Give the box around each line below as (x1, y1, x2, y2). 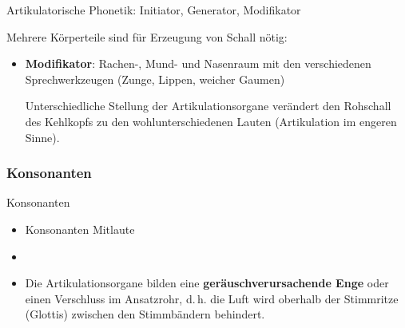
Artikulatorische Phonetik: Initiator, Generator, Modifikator (6, 2, 301, 18)
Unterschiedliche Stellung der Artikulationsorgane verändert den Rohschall (25, 97, 391, 114)
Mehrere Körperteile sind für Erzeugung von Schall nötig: (6, 28, 288, 45)
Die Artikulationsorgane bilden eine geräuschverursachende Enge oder (25, 275, 389, 291)
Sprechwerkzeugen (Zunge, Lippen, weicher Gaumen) (25, 70, 285, 87)
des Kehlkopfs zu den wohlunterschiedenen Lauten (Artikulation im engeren (25, 113, 397, 129)
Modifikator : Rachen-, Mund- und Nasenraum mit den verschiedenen (25, 55, 371, 72)
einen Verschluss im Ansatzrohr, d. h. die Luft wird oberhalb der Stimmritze (25, 290, 399, 306)
